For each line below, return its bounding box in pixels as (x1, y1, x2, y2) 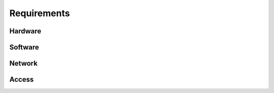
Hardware (9, 27, 42, 35)
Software (9, 43, 39, 52)
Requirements (9, 8, 71, 19)
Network (9, 59, 38, 68)
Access (9, 75, 34, 84)
